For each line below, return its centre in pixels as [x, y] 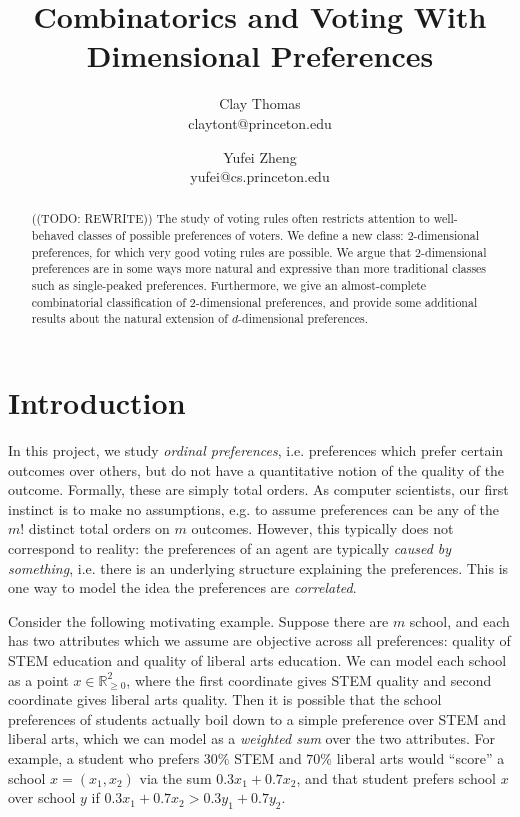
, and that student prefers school [396, 777]
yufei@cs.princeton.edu [260, 176]
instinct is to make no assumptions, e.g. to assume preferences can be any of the [254, 508]
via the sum [175, 777]
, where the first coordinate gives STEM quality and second [309, 679]
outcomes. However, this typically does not [322, 528]
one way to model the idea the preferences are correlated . [182, 587]
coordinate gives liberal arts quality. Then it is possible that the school [225, 699]
